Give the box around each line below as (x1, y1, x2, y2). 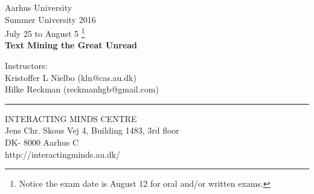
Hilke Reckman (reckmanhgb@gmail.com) (5, 83, 159, 95)
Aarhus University (5, 1, 72, 13)
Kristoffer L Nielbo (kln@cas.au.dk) (5, 71, 136, 83)
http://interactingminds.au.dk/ (5, 147, 121, 160)
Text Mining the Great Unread (5, 39, 138, 51)
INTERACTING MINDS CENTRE (5, 112, 137, 124)
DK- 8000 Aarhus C (5, 136, 79, 148)
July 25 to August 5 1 (5, 25, 85, 39)
